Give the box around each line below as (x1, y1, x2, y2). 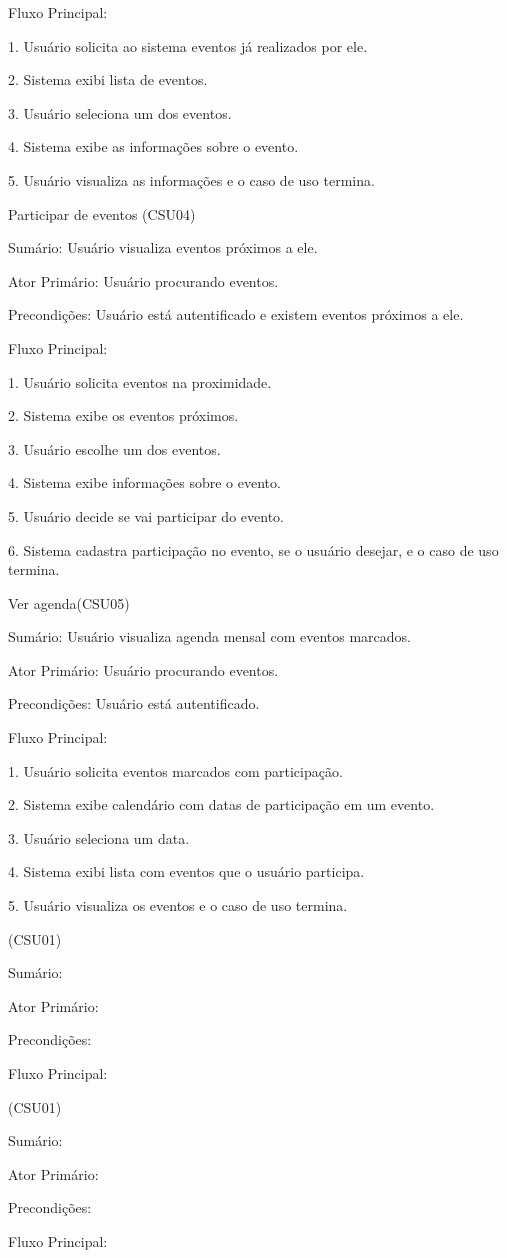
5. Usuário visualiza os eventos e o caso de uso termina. (8, 895, 348, 916)
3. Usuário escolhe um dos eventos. (8, 438, 221, 459)
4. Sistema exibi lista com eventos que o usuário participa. (8, 861, 365, 882)
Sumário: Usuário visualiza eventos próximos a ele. (8, 237, 318, 258)
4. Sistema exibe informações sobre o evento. (8, 472, 281, 493)
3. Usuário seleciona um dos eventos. (8, 102, 232, 123)
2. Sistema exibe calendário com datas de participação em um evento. (8, 794, 435, 815)
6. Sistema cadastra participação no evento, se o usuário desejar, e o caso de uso (8, 539, 499, 560)
